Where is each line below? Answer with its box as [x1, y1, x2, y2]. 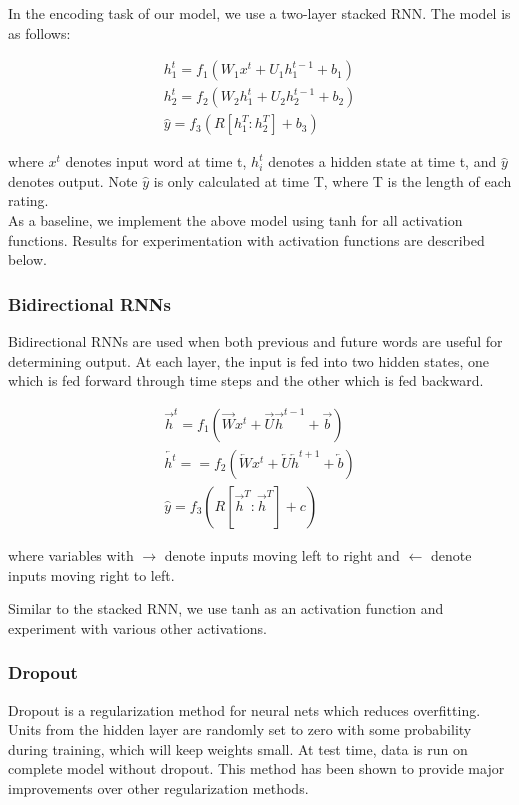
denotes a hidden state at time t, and [268, 151, 497, 172]
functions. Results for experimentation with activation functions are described [8, 229, 485, 250]
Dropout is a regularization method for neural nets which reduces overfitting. [8, 699, 481, 720]
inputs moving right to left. [8, 564, 175, 585]
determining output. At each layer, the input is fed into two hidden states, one [8, 350, 489, 371]
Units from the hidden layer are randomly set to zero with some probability [8, 719, 472, 740]
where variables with [8, 544, 134, 565]
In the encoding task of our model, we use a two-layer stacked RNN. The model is [8, 3, 511, 23]
